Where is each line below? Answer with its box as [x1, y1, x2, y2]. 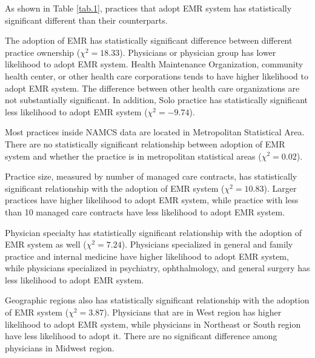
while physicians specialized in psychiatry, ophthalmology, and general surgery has [5, 262, 310, 274]
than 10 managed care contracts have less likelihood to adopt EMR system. [5, 205, 285, 218]
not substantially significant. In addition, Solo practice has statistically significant [5, 93, 308, 106]
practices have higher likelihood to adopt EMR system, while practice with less [5, 194, 299, 206]
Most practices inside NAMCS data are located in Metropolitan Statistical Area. [5, 126, 305, 138]
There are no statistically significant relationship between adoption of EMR [5, 137, 285, 150]
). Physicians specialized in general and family [121, 238, 293, 251]
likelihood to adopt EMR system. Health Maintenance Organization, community [5, 58, 303, 70]
